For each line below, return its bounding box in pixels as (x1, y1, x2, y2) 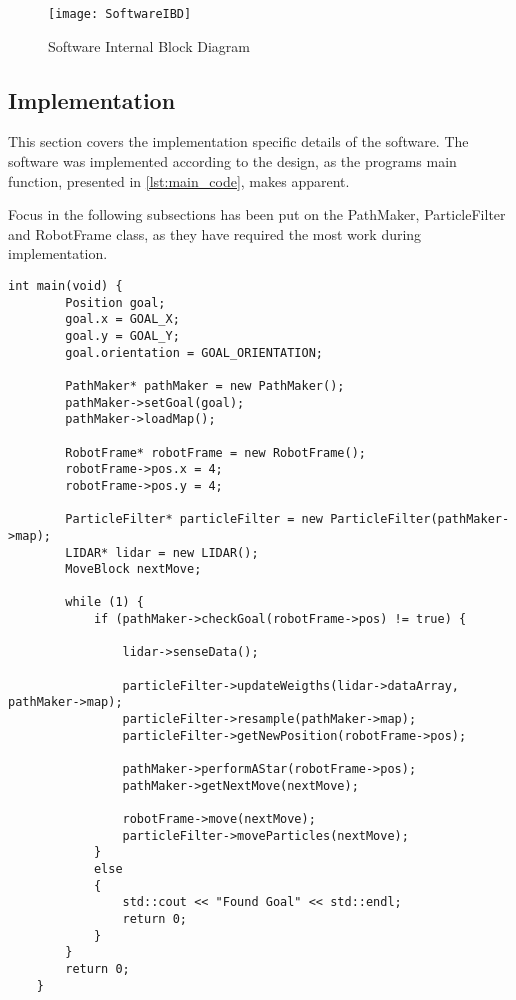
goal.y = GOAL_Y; (65, 328, 180, 343)
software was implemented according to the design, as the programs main (8, 151, 457, 172)
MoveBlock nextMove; (65, 562, 202, 577)
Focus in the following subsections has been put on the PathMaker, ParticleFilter (8, 204, 506, 225)
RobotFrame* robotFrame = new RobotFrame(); (65, 445, 366, 460)
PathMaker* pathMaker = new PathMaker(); (65, 378, 345, 393)
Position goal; (65, 295, 166, 310)
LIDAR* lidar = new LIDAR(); (65, 545, 259, 560)
